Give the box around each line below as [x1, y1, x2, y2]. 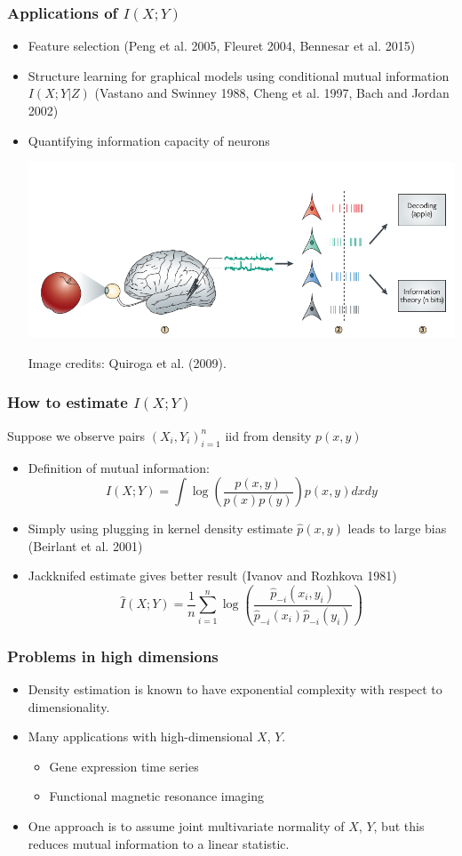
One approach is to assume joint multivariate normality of [28, 817, 345, 835]
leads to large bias [347, 519, 447, 538]
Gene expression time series [49, 756, 199, 775]
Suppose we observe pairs [7, 426, 146, 444]
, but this [373, 817, 425, 835]
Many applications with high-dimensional [28, 727, 253, 746]
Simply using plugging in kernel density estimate [28, 519, 293, 538]
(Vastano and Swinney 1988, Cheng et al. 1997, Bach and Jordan [94, 84, 450, 102]
